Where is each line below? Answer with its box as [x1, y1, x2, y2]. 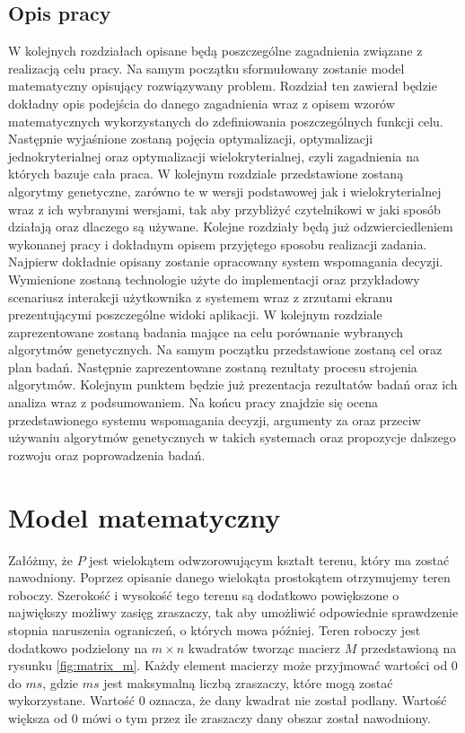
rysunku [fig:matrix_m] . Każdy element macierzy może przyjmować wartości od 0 [8, 656, 458, 675]
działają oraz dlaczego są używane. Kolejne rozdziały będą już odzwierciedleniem [8, 217, 453, 236]
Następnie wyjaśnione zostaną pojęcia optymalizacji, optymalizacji [8, 129, 373, 148]
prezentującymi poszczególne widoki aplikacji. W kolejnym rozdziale [8, 305, 382, 324]
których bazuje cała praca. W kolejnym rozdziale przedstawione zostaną [8, 164, 404, 183]
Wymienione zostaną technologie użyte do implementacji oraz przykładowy [8, 269, 420, 288]
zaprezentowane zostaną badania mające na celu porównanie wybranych [8, 322, 404, 341]
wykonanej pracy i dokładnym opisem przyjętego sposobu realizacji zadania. [8, 234, 427, 253]
